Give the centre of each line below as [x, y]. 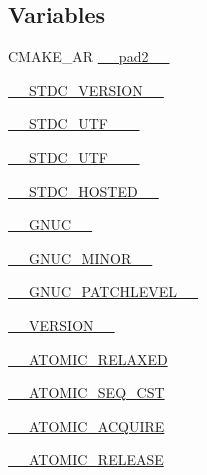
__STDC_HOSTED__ [83, 190]
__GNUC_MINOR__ [80, 257]
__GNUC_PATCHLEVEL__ [103, 291]
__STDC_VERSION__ [86, 89]
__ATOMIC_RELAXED [88, 358]
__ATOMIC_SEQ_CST [86, 392]
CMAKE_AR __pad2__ [89, 56]
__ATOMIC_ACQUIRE [86, 425]
